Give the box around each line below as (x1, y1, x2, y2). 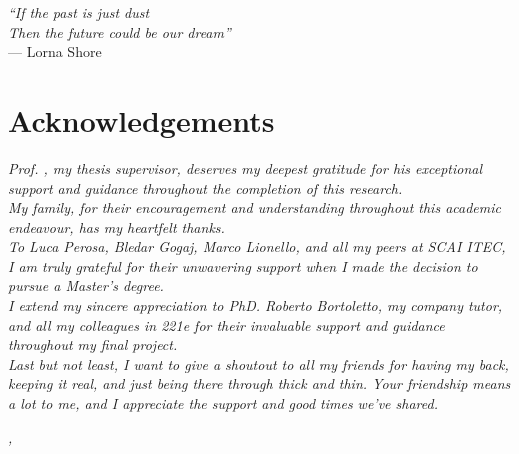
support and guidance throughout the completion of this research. (8, 177, 403, 198)
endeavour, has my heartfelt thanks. (8, 216, 225, 237)
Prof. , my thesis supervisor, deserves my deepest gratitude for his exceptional (8, 157, 483, 178)
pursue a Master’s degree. (8, 275, 164, 296)
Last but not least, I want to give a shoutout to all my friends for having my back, (8, 353, 509, 374)
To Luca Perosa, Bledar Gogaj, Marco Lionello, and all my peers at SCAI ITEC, (8, 236, 506, 257)
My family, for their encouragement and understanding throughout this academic (8, 197, 501, 218)
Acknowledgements (8, 99, 275, 140)
